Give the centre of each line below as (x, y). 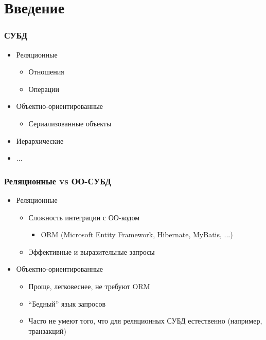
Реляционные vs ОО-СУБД (58, 181)
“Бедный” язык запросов (67, 303)
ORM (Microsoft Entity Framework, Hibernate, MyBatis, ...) (137, 234)
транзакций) (48, 330)
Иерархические (40, 140)
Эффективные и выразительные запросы (92, 251)
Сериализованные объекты (70, 123)
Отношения (46, 72)
